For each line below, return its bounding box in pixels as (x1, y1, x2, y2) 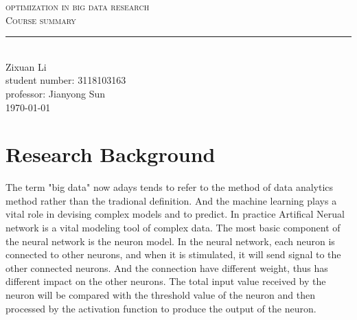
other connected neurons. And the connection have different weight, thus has (5, 260, 328, 275)
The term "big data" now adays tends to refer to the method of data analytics (5, 180, 334, 194)
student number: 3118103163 (5, 73, 126, 87)
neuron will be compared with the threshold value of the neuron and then (5, 288, 315, 302)
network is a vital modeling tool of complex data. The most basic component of (5, 220, 341, 235)
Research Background (5, 140, 216, 168)
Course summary (5, 12, 76, 27)
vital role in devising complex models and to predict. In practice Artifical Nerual (5, 207, 345, 221)
